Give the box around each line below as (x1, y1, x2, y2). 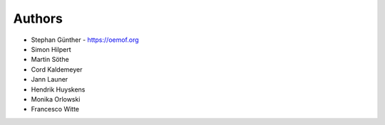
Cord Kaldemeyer (31, 65, 83, 74)
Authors (13, 11, 63, 26)
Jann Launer (31, 75, 68, 84)
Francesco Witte (31, 105, 80, 114)
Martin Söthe (31, 55, 69, 64)
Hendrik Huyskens (31, 85, 86, 94)
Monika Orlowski (31, 94, 81, 103)
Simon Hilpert (31, 45, 71, 53)
